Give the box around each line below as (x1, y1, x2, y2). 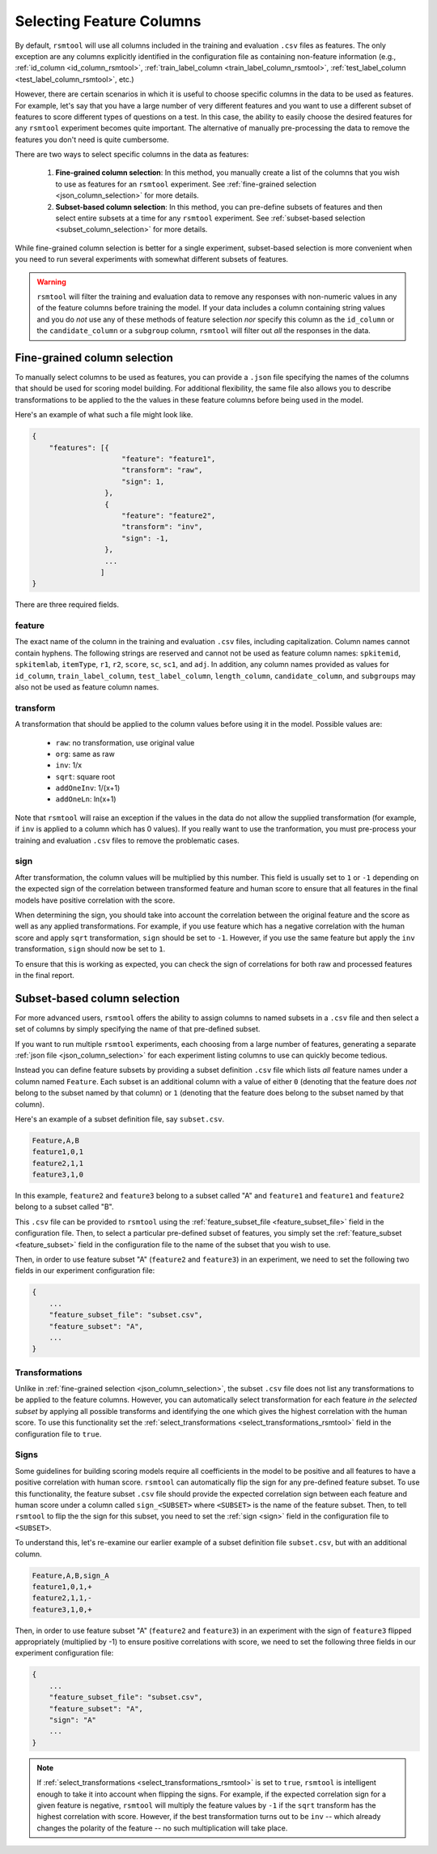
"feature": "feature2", (121, 510, 216, 520)
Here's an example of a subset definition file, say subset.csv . (15, 1114, 225, 1124)
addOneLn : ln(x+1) (55, 794, 117, 804)
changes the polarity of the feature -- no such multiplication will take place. (36, 1823, 288, 1833)
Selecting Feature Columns (15, 12, 202, 30)
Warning (36, 276, 66, 287)
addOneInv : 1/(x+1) (55, 783, 121, 793)
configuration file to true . (15, 1429, 102, 1438)
